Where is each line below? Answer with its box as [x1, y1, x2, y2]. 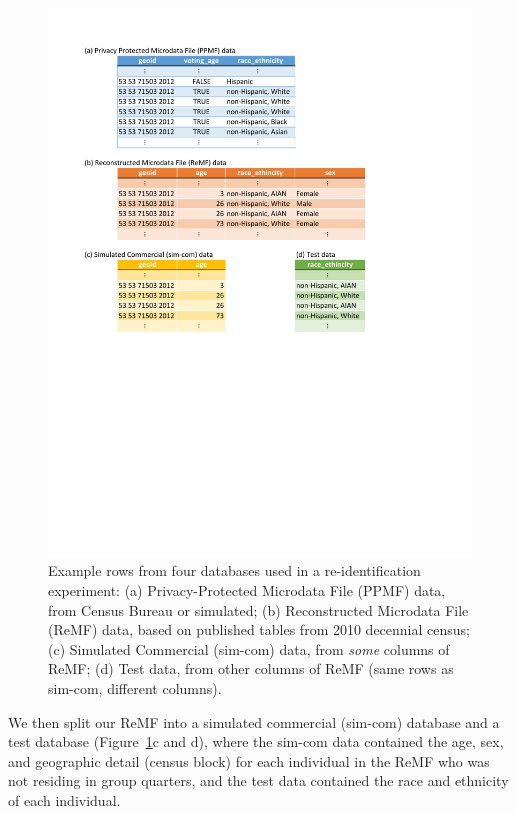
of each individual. [8, 790, 121, 811]
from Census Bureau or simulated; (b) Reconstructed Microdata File [48, 599, 469, 620]
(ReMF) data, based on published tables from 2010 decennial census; [48, 619, 470, 640]
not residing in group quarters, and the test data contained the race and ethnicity [8, 770, 509, 791]
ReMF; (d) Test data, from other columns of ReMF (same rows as [48, 658, 454, 679]
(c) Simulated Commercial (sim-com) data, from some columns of [48, 638, 450, 659]
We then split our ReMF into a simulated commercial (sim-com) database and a [8, 711, 500, 732]
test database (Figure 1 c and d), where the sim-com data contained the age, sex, [8, 731, 504, 752]
